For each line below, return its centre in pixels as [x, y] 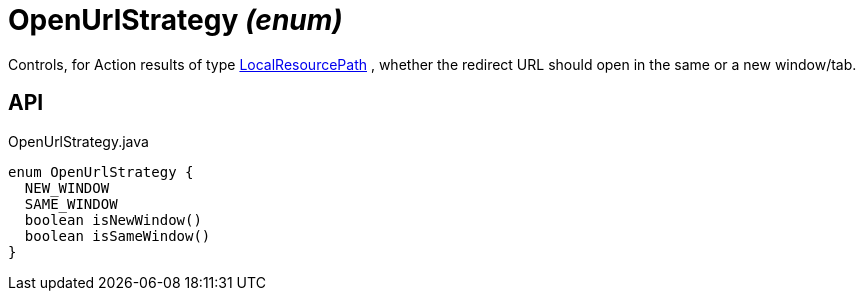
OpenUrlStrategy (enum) [175, 20]
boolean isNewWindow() [113, 219]
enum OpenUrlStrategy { [101, 171]
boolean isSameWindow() [117, 235]
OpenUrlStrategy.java [78, 141]
